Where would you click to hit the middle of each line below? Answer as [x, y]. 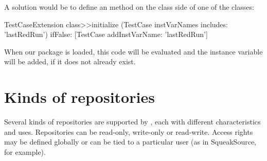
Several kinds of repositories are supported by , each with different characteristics [132, 122]
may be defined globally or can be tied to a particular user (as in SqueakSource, [130, 142]
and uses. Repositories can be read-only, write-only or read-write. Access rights [129, 131]
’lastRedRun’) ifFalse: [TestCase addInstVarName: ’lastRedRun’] [106, 34]
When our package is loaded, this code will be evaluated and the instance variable [133, 51]
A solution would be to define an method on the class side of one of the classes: [129, 7]
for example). [25, 151]
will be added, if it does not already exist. [70, 61]
